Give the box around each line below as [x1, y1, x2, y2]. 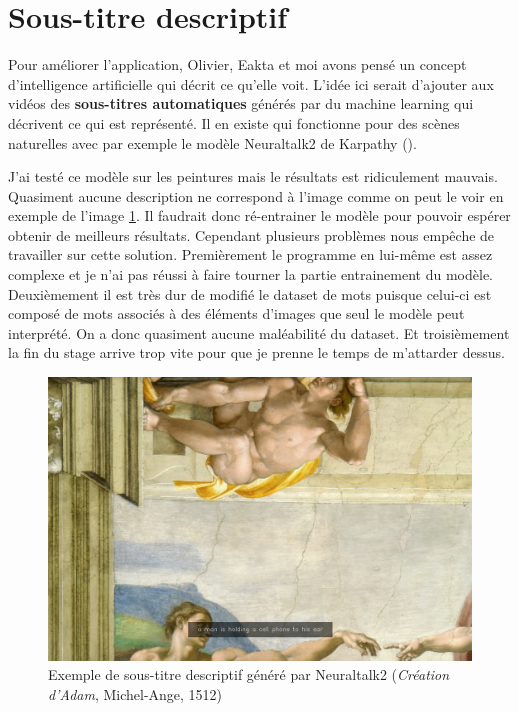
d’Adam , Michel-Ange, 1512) [48, 683, 223, 704]
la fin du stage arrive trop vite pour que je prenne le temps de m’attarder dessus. [8, 342, 505, 363]
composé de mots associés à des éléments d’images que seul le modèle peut [8, 303, 465, 324]
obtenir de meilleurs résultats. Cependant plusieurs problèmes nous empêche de [8, 224, 495, 245]
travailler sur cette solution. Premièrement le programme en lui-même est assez [8, 244, 493, 265]
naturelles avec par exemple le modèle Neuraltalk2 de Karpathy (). [8, 132, 417, 153]
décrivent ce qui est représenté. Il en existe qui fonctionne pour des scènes [8, 112, 460, 133]
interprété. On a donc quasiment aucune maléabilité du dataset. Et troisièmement [8, 322, 510, 343]
